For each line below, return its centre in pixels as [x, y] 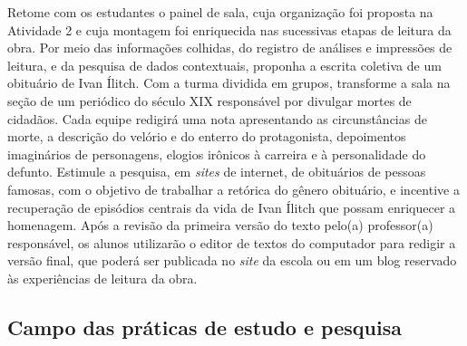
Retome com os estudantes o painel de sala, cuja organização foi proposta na [220, 12]
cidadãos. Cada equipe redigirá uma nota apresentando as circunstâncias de [217, 118]
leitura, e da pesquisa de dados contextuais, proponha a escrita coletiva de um [224, 65]
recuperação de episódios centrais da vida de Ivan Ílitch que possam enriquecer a [232, 207]
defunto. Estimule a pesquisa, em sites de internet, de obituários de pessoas [217, 172]
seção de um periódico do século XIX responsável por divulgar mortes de [209, 100]
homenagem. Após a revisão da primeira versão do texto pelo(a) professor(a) [220, 225]
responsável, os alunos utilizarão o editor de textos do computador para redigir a [232, 242]
